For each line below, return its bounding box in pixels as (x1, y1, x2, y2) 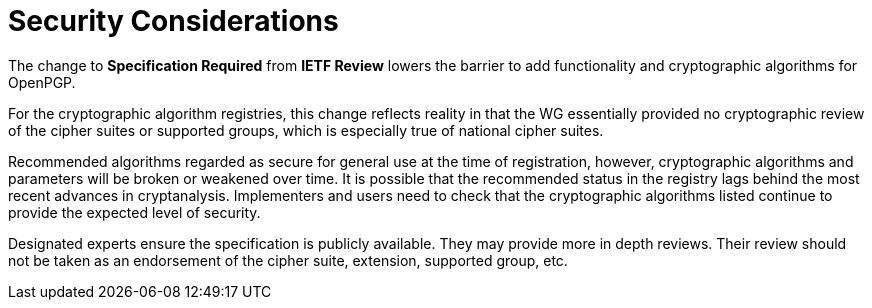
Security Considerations (8, 4, 339, 38)
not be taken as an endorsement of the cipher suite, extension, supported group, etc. (8, 251, 568, 269)
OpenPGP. (8, 73, 76, 91)
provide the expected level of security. (8, 203, 261, 221)
